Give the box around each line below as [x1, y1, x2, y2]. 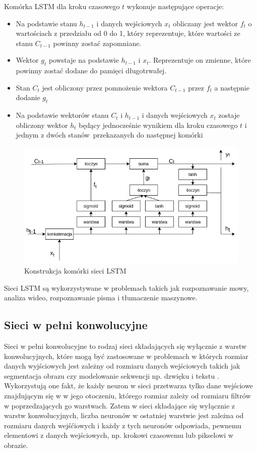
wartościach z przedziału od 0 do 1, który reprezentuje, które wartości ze [16, 28, 240, 38]
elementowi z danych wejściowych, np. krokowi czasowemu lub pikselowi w [4, 430, 233, 440]
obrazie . [4, 439, 28, 450]
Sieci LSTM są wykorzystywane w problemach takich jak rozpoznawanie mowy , [4, 282, 249, 293]
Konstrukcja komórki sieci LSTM [24, 265, 126, 276]
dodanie [16, 92, 40, 103]
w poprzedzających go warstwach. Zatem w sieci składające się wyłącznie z [4, 400, 235, 411]
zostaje [218, 110, 240, 120]
